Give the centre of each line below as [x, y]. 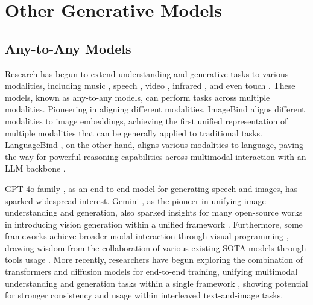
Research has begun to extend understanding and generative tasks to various [147, 73]
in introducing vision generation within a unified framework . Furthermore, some [154, 224]
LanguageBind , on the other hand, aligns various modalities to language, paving [154, 145]
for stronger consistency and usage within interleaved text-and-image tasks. [144, 295]
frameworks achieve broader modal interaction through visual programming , [147, 236]
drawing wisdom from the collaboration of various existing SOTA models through [156, 247]
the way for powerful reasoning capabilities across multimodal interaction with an [156, 156]
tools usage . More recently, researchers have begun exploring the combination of [154, 259]
